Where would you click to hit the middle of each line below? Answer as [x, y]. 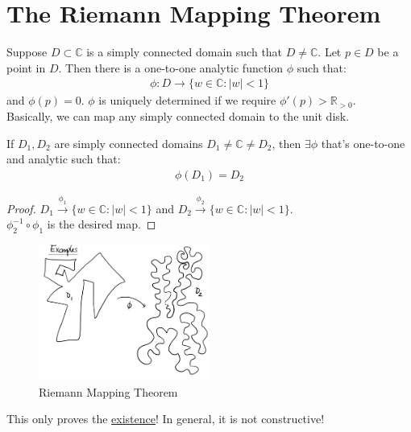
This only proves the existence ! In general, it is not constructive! [166, 419]
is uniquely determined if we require [187, 100]
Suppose [27, 52]
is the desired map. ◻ [102, 224]
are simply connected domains [129, 143]
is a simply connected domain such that [185, 52]
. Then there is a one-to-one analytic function [171, 67]
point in [26, 67]
